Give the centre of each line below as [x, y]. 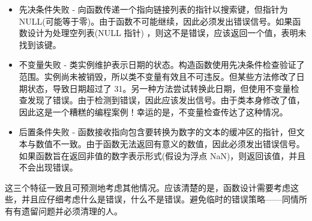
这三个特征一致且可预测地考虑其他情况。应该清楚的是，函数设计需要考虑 [148, 187]
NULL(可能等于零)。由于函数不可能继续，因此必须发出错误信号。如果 [156, 21]
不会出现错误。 [48, 167]
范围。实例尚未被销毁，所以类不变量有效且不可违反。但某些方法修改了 [157, 76]
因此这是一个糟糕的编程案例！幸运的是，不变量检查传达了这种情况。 [153, 111]
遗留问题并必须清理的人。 [72, 210]
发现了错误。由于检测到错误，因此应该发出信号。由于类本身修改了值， [166, 100]
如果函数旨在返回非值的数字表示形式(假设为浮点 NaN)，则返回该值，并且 [162, 155]
